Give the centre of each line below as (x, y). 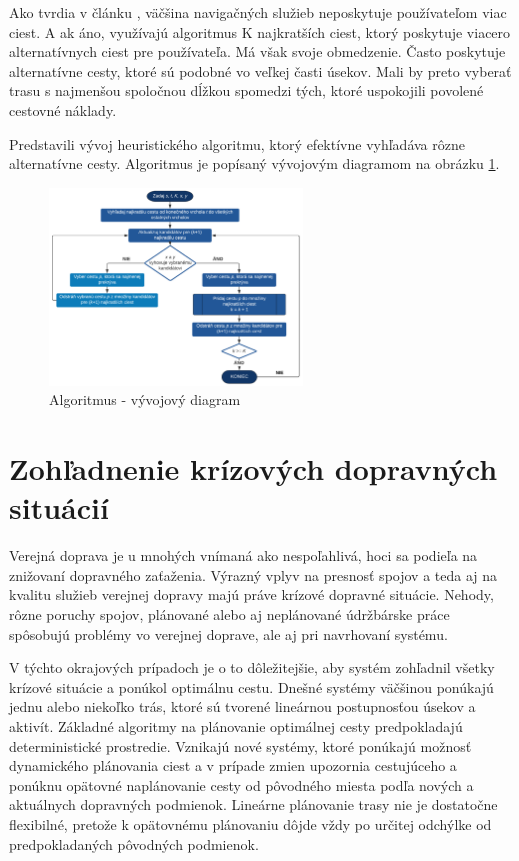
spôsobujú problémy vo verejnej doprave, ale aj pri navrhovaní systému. (228, 633)
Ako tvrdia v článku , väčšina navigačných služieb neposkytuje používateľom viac (258, 12)
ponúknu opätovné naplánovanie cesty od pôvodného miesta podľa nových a (241, 784)
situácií (59, 507)
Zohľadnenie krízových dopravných (253, 468)
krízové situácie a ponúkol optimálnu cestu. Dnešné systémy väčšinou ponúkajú (251, 686)
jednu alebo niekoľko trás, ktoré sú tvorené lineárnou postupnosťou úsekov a (242, 706)
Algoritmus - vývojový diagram (145, 399)
